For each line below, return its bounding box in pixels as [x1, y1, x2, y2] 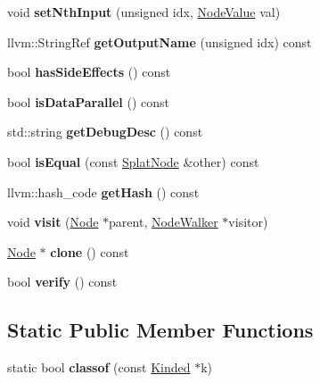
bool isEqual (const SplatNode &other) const [7, 152, 259, 171]
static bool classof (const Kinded [7, 358, 191, 377]
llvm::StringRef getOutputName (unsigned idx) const [7, 32, 312, 51]
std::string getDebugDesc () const [7, 122, 203, 141]
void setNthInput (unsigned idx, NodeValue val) [7, 3, 281, 21]
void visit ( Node [7, 212, 99, 231]
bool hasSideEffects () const [7, 62, 171, 81]
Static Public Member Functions [7, 316, 314, 344]
